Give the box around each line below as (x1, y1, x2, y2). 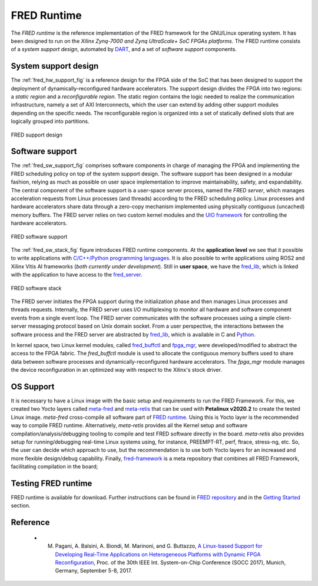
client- (276, 314, 292, 321)
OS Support (11, 381, 55, 391)
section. (11, 502, 31, 509)
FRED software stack (11, 284, 62, 291)
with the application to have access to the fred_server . (11, 271, 143, 278)
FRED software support (11, 233, 68, 240)
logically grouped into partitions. (11, 118, 90, 125)
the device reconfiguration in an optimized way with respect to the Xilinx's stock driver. (11, 367, 222, 374)
